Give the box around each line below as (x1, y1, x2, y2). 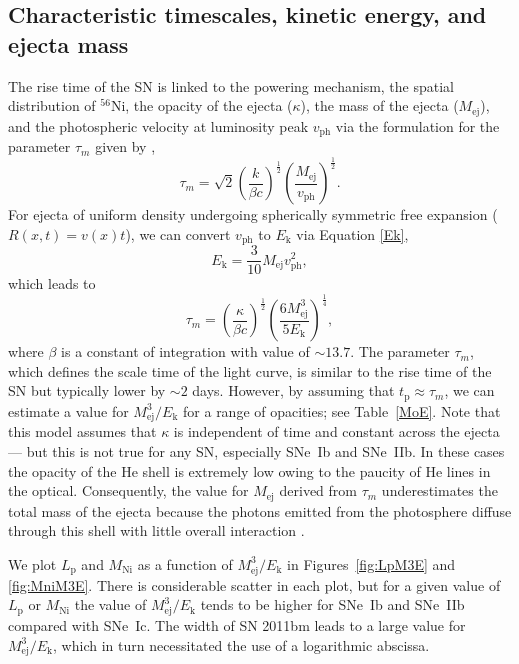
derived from (279, 480, 357, 501)
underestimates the (381, 480, 498, 501)
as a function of (137, 553, 233, 574)
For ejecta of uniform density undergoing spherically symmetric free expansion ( (8, 204, 498, 225)
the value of (74, 594, 147, 615)
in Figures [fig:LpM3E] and (287, 553, 456, 574)
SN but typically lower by (8, 380, 166, 401)
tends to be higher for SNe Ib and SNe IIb (200, 594, 465, 615)
